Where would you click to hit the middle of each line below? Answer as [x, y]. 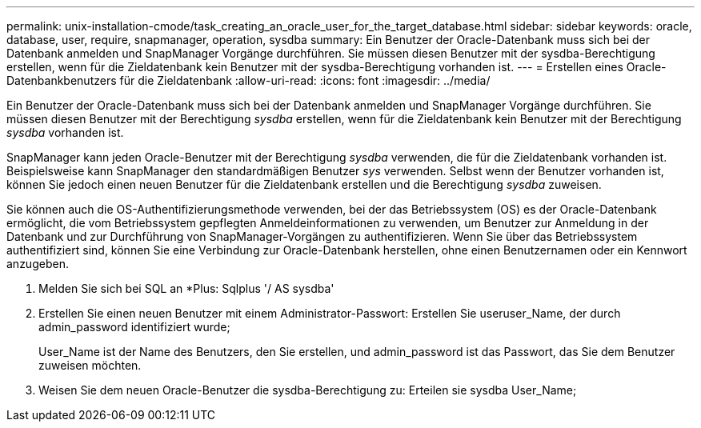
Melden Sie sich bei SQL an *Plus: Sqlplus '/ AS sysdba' [186, 288]
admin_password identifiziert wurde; [134, 327]
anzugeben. [38, 264]
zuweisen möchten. [90, 365]
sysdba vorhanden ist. [65, 132]
